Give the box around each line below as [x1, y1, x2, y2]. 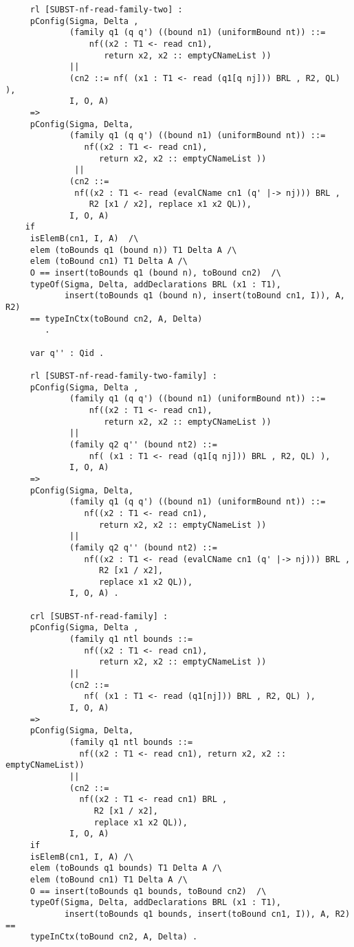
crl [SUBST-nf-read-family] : [30, 611, 168, 621]
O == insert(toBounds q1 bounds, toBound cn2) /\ [30, 886, 267, 896]
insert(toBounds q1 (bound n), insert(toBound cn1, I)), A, [64, 291, 345, 301]
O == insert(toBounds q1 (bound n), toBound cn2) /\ [30, 268, 281, 278]
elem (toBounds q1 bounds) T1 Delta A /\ [30, 863, 222, 873]
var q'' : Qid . [30, 348, 104, 358]
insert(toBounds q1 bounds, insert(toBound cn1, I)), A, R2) [64, 909, 351, 919]
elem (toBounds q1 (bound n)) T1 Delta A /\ [30, 245, 237, 255]
